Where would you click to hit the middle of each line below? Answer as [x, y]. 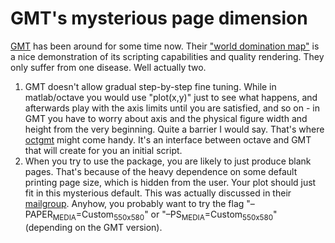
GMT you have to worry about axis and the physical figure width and [166, 118]
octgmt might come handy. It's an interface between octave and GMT [168, 139]
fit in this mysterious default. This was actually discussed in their [158, 193]
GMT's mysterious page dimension [159, 18]
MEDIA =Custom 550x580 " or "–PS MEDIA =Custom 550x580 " [165, 215]
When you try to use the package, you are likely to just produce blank [168, 161]
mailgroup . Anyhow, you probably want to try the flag [134, 203]
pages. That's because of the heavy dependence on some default [161, 171]
